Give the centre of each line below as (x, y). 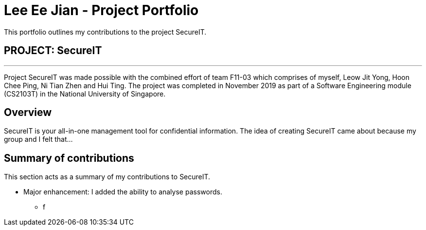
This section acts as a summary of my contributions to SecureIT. (107, 177)
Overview (28, 113)
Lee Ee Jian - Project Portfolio (101, 10)
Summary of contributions (69, 158)
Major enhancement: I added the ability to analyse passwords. (123, 192)
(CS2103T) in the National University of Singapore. (85, 94)
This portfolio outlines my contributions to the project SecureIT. (105, 32)
